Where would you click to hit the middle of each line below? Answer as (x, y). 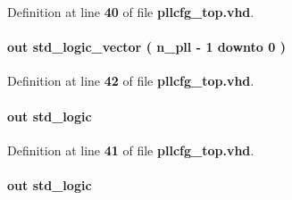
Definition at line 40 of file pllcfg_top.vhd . (131, 12)
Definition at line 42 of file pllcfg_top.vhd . (131, 81)
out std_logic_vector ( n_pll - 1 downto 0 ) (146, 47)
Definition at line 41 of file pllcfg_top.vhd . (131, 150)
